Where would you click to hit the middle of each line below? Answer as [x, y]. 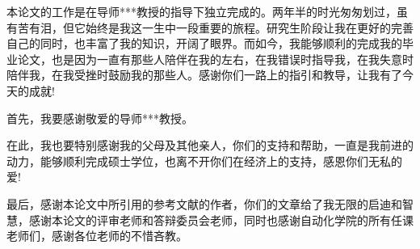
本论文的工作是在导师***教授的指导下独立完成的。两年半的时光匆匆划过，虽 [207, 11]
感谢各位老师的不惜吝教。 [119, 236]
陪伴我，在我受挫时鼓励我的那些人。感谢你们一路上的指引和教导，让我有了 [204, 75]
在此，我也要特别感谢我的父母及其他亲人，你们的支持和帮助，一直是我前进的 [210, 145]
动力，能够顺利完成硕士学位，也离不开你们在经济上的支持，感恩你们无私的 [204, 160]
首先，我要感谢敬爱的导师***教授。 [100, 118]
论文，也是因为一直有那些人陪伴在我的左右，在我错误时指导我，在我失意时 [215, 59]
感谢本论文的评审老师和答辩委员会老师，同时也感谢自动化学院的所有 [210, 219]
